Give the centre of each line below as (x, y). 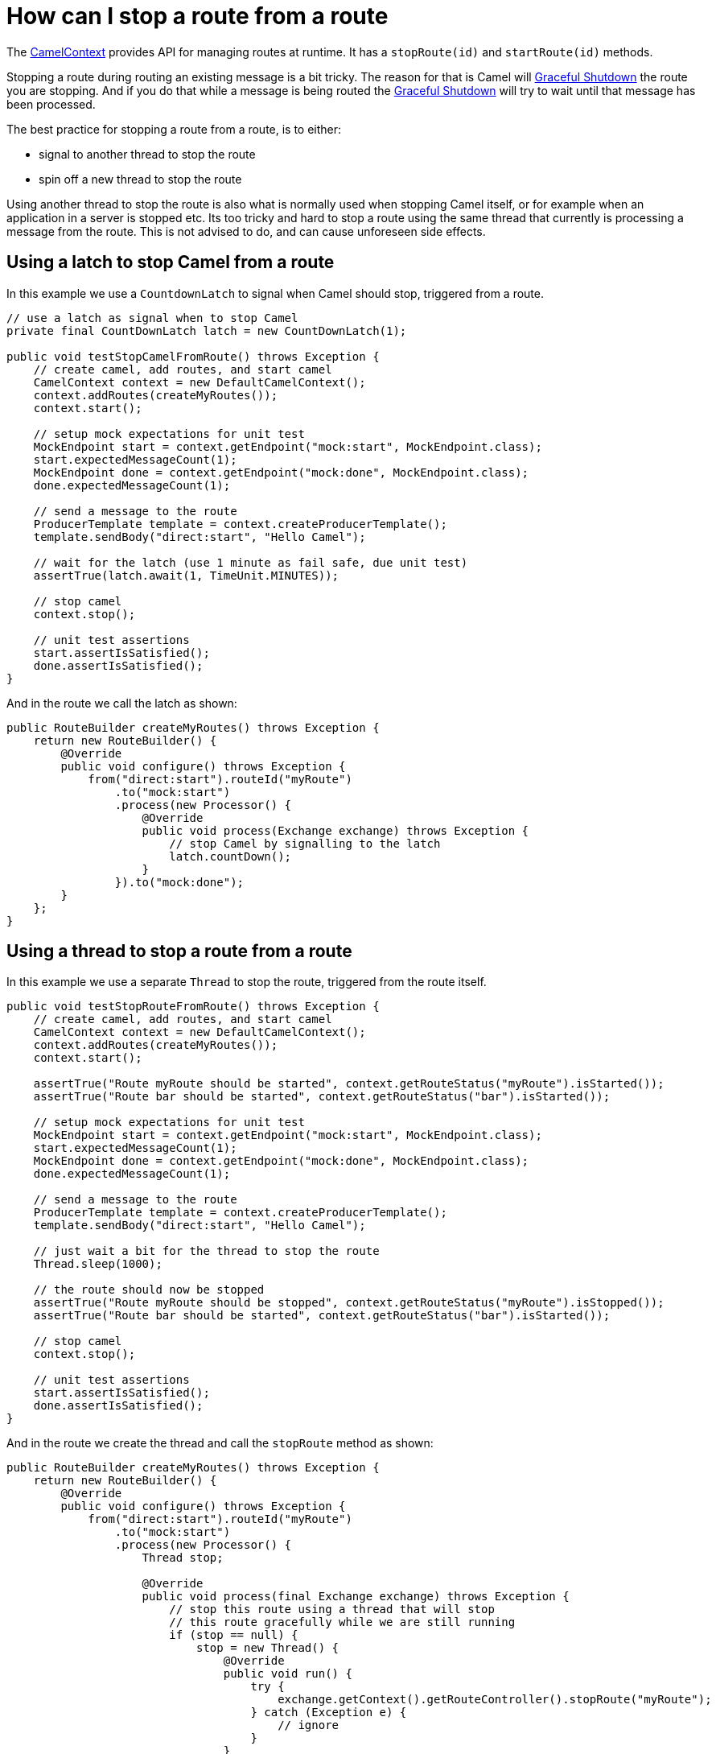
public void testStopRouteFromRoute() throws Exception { (193, 1007)
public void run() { (288, 1674)
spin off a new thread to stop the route (140, 179)
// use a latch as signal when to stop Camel (152, 318)
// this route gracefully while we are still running (342, 1622)
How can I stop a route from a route (198, 16)
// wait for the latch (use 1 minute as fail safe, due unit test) (251, 562)
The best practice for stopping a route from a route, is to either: (174, 129)
